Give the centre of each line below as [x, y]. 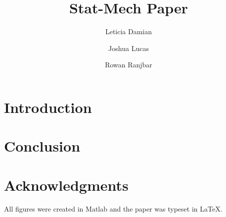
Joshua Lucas [129, 48]
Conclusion [42, 146]
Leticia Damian [129, 31]
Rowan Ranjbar [129, 65]
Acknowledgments [66, 185]
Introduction [48, 107]
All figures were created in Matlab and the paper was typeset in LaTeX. [113, 208]
